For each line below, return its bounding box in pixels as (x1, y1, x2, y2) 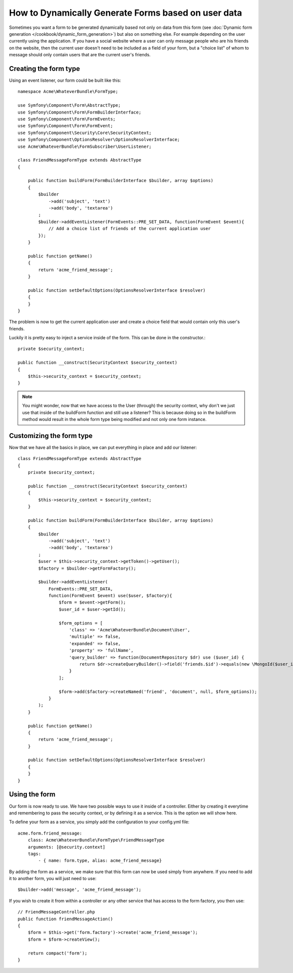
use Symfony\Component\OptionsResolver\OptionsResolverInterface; (18, 137, 180, 142)
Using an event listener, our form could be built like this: (9, 77, 122, 83)
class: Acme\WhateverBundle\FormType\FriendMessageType (27, 837, 165, 843)
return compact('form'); (27, 950, 87, 956)
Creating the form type (9, 64, 80, 73)
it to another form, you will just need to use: (9, 876, 97, 881)
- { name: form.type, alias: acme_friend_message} (38, 858, 162, 863)
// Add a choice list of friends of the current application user (48, 226, 211, 232)
